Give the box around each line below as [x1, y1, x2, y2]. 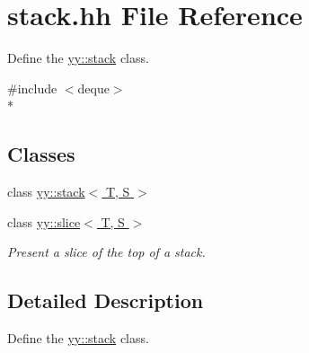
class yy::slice [7, 212, 81, 231]
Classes [7, 140, 75, 168]
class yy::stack [7, 182, 85, 201]
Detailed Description [7, 287, 204, 314]
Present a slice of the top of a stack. [7, 243, 206, 261]
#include [7, 78, 57, 97]
